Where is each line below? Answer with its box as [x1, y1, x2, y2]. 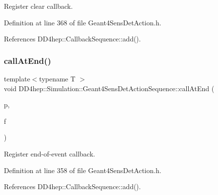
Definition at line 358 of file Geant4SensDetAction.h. [4, 165, 161, 175]
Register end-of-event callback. [4, 148, 95, 158]
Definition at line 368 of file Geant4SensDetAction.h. [4, 17, 161, 27]
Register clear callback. [4, 1, 73, 11]
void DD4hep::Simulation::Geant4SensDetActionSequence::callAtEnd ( [4, 83, 215, 93]
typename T [39, 74, 76, 83]
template [4, 74, 30, 83]
